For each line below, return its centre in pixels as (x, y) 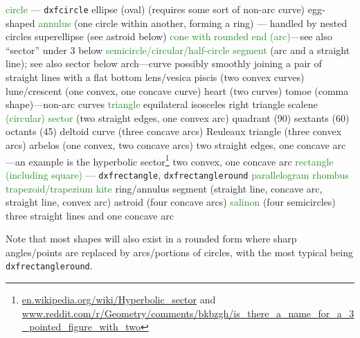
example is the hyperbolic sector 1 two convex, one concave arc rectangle (181, 160)
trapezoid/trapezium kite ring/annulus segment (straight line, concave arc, (164, 188)
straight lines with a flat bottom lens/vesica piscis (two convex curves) (155, 77)
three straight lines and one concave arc (90, 215)
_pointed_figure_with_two (81, 327)
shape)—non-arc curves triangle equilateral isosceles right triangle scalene (162, 104)
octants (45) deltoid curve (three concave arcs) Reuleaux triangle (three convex (174, 131)
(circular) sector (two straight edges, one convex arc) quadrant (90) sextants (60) (178, 117)
